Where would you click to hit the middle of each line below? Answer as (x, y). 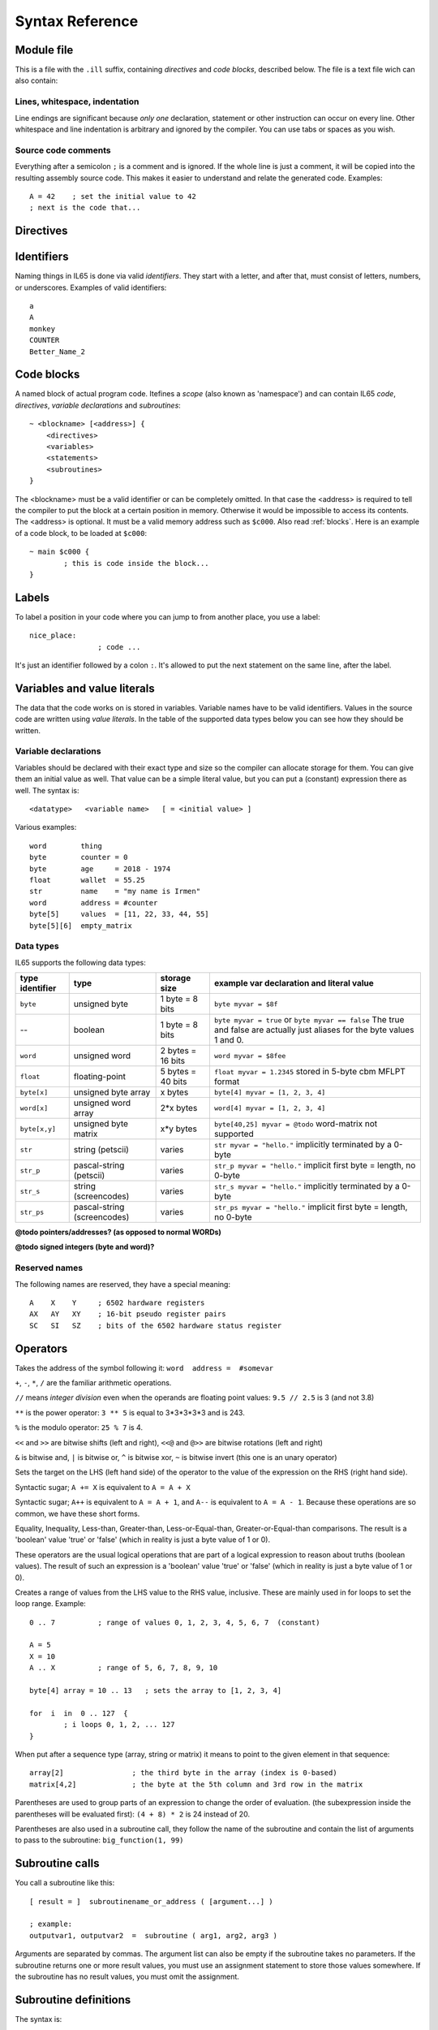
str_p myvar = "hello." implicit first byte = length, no (315, 1165)
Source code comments (63, 150)
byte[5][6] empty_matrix (81, 925)
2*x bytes (179, 1108)
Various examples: (46, 827)
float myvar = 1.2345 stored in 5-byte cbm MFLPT (309, 1072)
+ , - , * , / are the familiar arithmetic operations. (93, 1383)
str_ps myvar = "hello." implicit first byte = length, (311, 1207)
